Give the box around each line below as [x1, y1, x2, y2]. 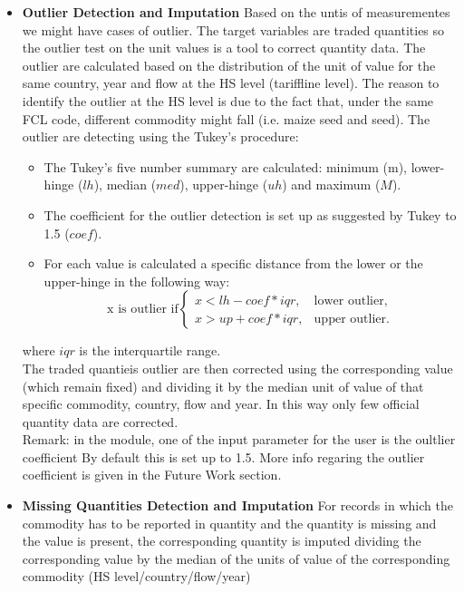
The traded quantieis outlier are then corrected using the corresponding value [22, 358, 453, 377]
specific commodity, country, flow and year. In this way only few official [22, 394, 420, 413]
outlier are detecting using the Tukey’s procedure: [22, 127, 299, 146]
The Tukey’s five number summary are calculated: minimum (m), [43, 157, 408, 176]
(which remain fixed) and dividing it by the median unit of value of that [22, 376, 424, 395]
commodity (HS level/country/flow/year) [22, 567, 251, 586]
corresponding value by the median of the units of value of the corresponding [22, 548, 450, 568]
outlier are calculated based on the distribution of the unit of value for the [22, 55, 436, 74]
